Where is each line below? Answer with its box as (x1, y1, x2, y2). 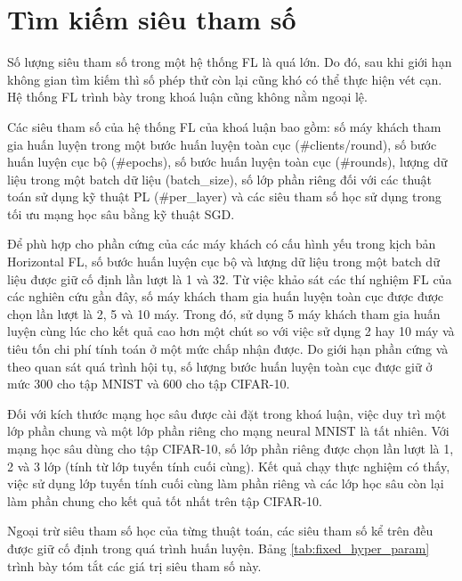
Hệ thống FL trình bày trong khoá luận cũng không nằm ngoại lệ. (7, 87, 368, 106)
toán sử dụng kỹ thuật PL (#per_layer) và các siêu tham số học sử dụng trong (7, 187, 442, 206)
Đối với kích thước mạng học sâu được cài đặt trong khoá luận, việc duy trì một (7, 404, 447, 422)
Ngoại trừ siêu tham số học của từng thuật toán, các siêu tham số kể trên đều (7, 521, 434, 540)
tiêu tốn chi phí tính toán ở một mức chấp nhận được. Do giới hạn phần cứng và (7, 340, 449, 358)
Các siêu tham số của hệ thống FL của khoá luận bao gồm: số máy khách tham (7, 117, 442, 135)
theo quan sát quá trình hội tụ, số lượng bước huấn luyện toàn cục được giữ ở (7, 356, 433, 375)
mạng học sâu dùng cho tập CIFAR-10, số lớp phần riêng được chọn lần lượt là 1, (7, 439, 454, 457)
